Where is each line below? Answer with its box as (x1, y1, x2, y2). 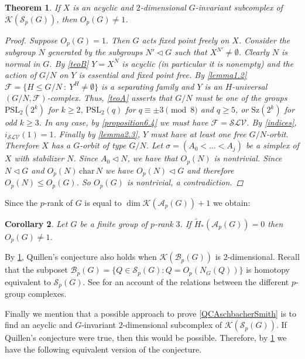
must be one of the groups (195, 92, 287, 104)
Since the (5, 196, 37, 208)
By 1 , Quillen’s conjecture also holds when (5, 250, 157, 263)
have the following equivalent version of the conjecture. (5, 343, 202, 355)
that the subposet (5, 263, 68, 276)
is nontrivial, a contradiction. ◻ (126, 176, 244, 188)
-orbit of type (80, 139, 126, 151)
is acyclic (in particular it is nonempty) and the (122, 57, 294, 69)
